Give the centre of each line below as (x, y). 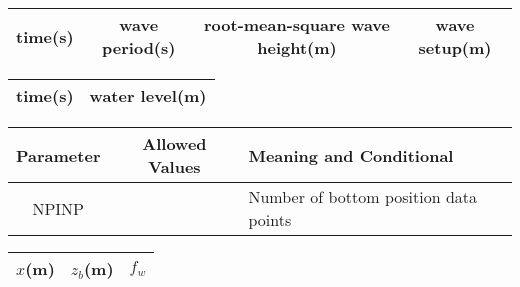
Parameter (58, 155)
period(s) (139, 47)
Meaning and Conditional (351, 155)
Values (174, 166)
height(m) (297, 47)
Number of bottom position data (363, 196)
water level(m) (148, 95)
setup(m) (455, 47)
